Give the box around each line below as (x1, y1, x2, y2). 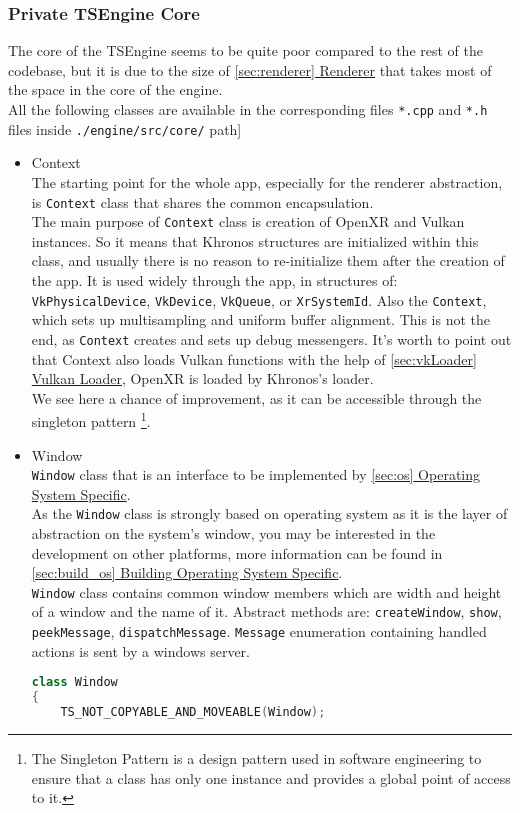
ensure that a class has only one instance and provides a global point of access (31, 767, 511, 788)
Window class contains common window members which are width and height (31, 581, 502, 602)
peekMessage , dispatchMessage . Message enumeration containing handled (31, 621, 487, 642)
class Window (31, 675, 118, 690)
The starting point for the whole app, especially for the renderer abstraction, (31, 171, 503, 192)
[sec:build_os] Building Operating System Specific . (31, 562, 343, 583)
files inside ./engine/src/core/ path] (8, 118, 242, 139)
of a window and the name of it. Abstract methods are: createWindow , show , (31, 601, 502, 622)
